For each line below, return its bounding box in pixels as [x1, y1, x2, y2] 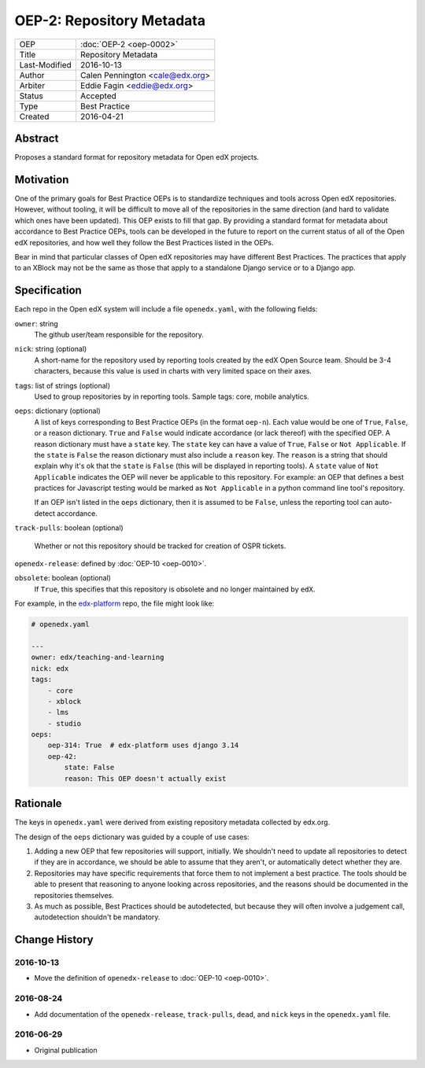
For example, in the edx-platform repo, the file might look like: [14, 598, 215, 609]
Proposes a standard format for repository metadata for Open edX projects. [14, 153, 260, 162]
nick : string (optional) [14, 344, 87, 354]
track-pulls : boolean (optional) [14, 523, 124, 532]
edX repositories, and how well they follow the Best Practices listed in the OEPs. [14, 238, 274, 247]
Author [19, 69, 45, 80]
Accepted [79, 90, 117, 101]
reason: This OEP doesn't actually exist [64, 774, 227, 783]
